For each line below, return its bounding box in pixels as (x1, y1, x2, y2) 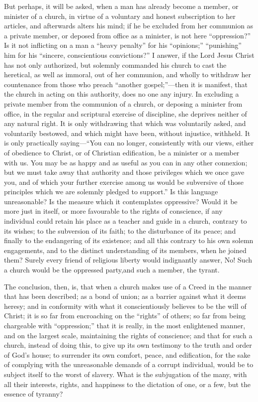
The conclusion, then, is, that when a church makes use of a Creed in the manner (4, 281, 252, 291)
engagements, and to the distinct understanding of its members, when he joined (4, 245, 247, 255)
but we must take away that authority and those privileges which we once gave (4, 167, 245, 177)
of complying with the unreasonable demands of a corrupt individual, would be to (4, 359, 254, 370)
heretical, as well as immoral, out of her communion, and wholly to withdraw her (4, 69, 251, 80)
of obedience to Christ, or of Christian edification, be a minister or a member (4, 147, 240, 157)
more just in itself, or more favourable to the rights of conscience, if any (4, 206, 223, 216)
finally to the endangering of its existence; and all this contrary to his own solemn (4, 235, 254, 246)
